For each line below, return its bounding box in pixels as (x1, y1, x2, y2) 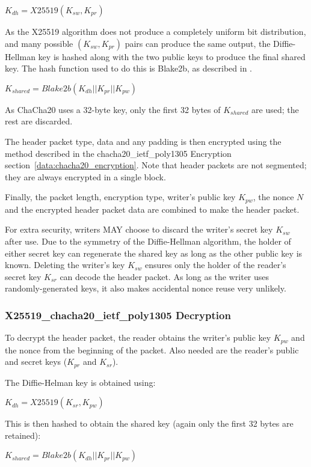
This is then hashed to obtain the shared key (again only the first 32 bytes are (5, 417, 294, 430)
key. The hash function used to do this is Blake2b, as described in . (5, 62, 252, 75)
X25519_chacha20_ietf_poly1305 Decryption (5, 307, 231, 322)
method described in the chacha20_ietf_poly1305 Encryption (5, 147, 232, 159)
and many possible (5, 37, 73, 49)
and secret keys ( (5, 355, 67, 368)
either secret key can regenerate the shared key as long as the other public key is (5, 246, 303, 259)
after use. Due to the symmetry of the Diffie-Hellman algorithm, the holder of (5, 234, 291, 247)
